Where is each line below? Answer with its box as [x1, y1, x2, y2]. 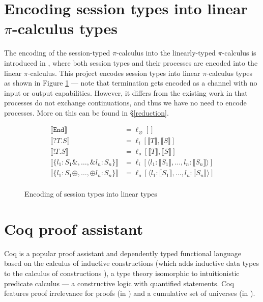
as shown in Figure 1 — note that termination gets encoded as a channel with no [4, 77, 257, 88]
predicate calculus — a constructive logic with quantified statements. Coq [4, 278, 234, 288]
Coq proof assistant [4, 218, 143, 239]
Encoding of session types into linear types [24, 188, 157, 199]
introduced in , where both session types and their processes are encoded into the [4, 57, 258, 68]
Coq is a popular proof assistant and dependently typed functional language [4, 248, 241, 258]
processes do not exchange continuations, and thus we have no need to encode [4, 97, 247, 108]
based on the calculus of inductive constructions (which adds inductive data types [4, 258, 259, 268]
